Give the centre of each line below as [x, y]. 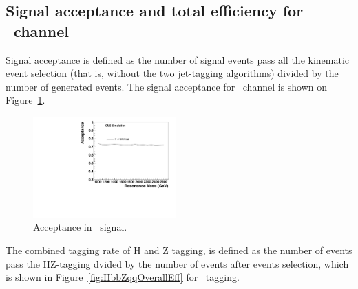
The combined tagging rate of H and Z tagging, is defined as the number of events [179, 250]
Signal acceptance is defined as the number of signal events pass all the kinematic [178, 59]
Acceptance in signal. [80, 227]
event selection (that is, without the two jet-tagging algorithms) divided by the [172, 73]
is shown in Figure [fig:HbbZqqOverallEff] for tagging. [123, 277]
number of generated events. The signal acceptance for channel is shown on [167, 86]
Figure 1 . [25, 100]
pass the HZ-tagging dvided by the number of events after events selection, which [177, 263]
